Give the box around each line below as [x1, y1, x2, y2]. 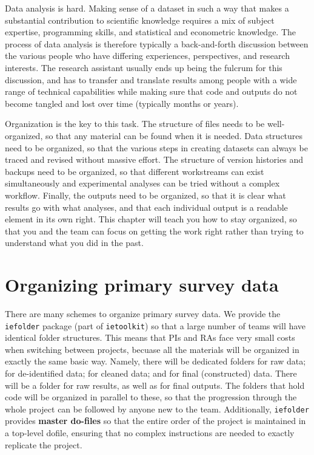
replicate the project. [5, 438, 82, 451]
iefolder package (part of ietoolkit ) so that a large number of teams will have [5, 319, 306, 332]
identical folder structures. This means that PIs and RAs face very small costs [5, 331, 295, 344]
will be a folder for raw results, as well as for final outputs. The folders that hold [5, 378, 305, 391]
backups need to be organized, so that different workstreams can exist [5, 165, 264, 177]
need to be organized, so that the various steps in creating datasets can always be [5, 141, 308, 154]
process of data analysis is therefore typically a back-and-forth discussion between [5, 37, 309, 50]
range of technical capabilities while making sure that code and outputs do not [5, 85, 298, 98]
